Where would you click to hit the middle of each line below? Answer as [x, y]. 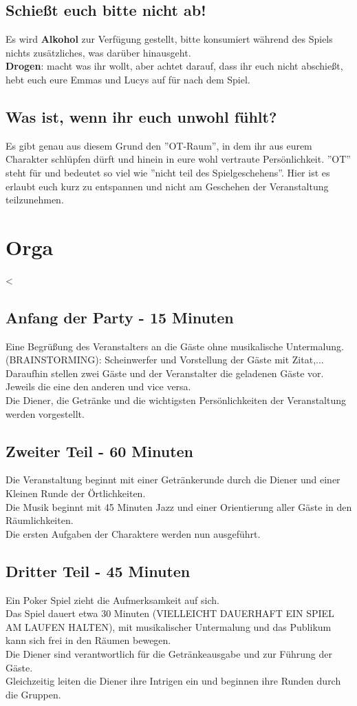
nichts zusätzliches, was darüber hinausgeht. [98, 52]
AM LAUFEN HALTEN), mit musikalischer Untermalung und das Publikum [169, 626]
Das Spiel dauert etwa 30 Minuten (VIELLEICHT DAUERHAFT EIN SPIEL [170, 613]
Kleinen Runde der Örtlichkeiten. [76, 493]
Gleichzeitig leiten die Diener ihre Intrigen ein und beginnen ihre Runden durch [173, 681]
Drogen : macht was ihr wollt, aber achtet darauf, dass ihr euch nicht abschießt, [174, 66]
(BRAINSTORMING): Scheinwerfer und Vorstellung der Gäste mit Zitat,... [165, 360]
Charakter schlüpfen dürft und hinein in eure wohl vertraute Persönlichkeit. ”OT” [178, 159]
